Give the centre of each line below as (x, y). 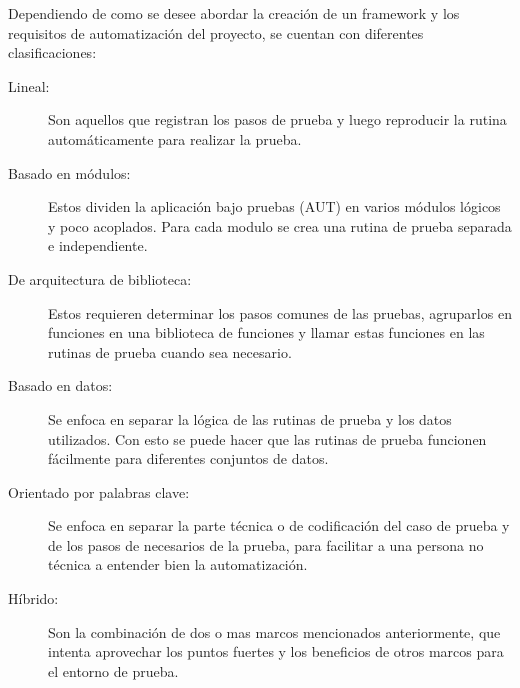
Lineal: (29, 85)
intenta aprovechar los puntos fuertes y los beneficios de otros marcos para (276, 651)
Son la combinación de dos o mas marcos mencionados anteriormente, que (274, 631)
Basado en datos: (60, 385)
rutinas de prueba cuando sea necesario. (170, 351)
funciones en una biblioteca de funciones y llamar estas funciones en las (266, 332)
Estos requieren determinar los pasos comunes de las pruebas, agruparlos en (280, 312)
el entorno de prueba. (113, 670)
